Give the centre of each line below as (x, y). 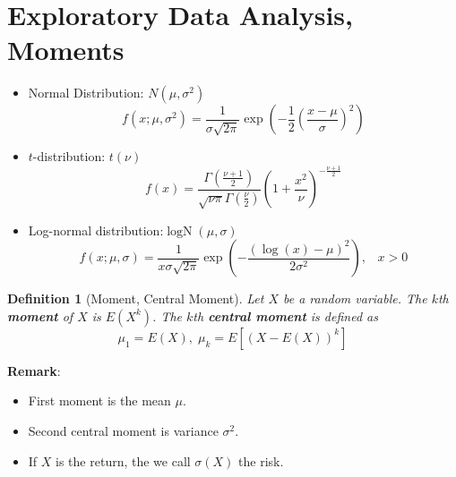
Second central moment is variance (123, 430)
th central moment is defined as (285, 315)
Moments (66, 50)
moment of (40, 315)
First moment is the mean (99, 400)
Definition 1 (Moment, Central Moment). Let (136, 298)
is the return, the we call (123, 460)
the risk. (261, 460)
